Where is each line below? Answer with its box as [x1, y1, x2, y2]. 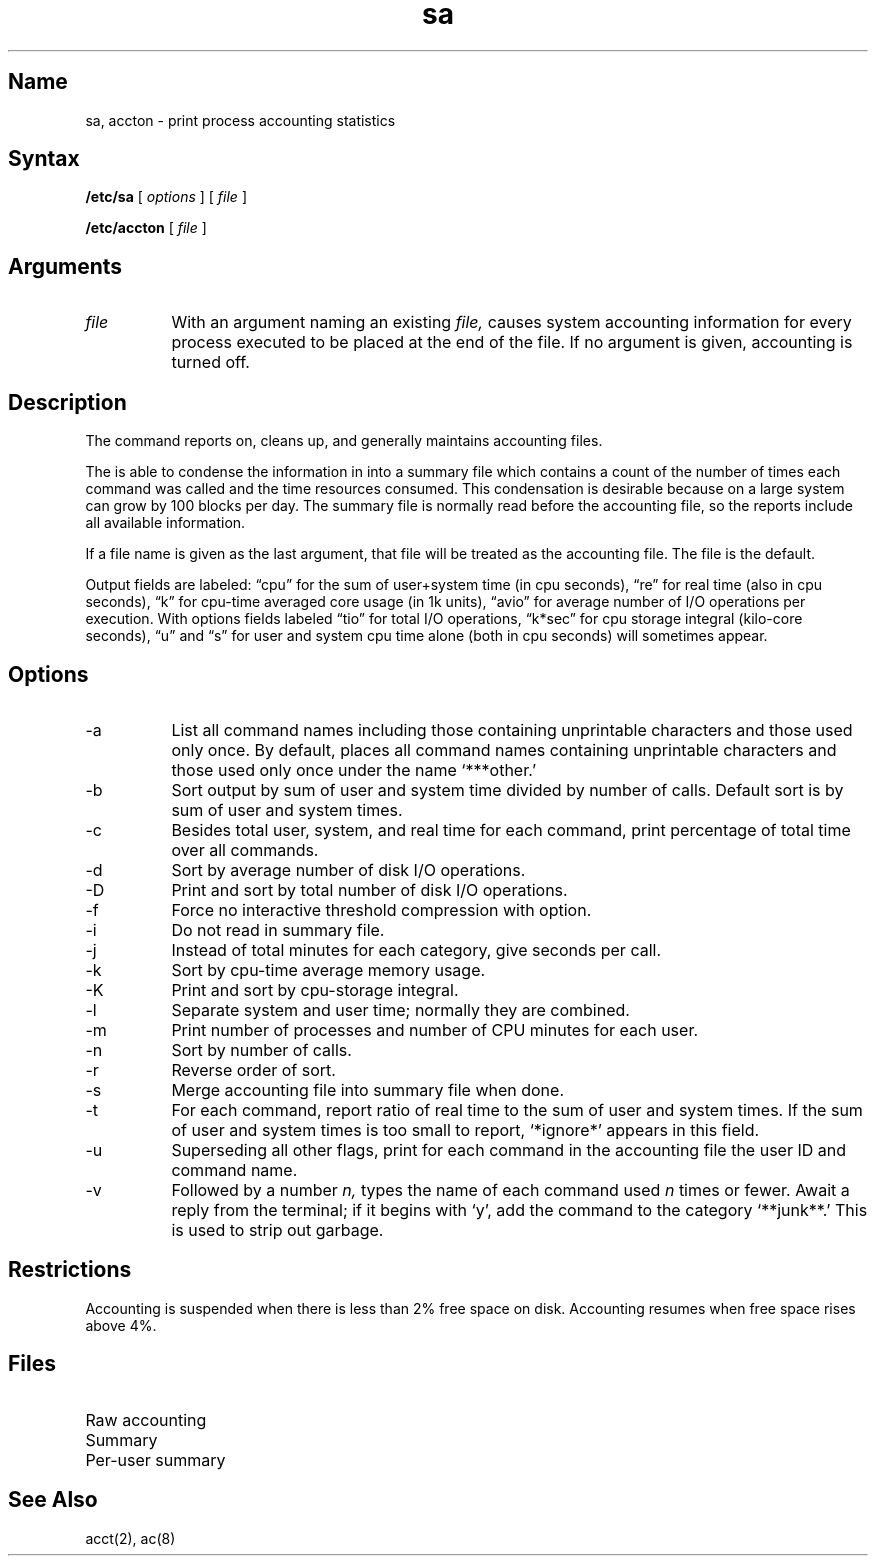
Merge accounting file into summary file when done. [171, 1079, 565, 1100]
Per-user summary [85, 1449, 226, 1470]
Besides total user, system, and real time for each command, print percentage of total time [171, 819, 851, 840]
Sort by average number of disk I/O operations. [171, 859, 526, 880]
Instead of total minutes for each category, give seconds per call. [171, 939, 662, 960]
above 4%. [85, 1316, 157, 1334]
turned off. [171, 352, 250, 373]
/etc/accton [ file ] [85, 219, 207, 237]
